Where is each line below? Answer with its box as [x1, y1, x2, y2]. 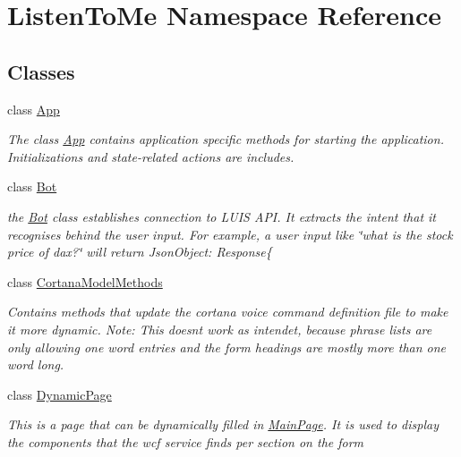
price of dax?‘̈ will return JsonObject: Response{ [7, 242, 272, 261]
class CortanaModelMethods [7, 272, 163, 291]
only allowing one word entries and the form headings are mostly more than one [7, 337, 447, 356]
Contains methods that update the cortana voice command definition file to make [7, 302, 448, 321]
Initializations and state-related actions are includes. [7, 147, 295, 165]
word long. [7, 355, 64, 374]
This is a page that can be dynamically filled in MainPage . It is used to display [7, 415, 439, 434]
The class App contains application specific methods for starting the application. [7, 130, 444, 148]
